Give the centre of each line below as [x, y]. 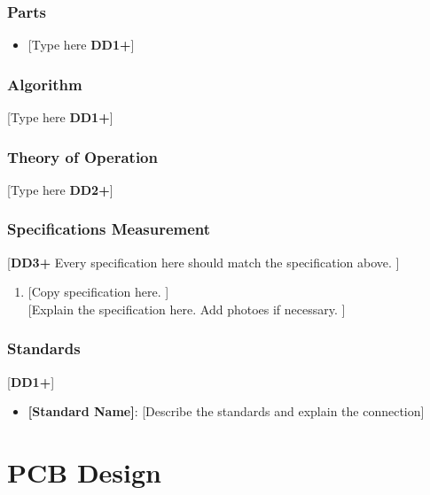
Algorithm [45, 84]
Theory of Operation [82, 156]
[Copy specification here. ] [98, 292]
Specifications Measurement [109, 229]
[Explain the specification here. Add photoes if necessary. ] [187, 309]
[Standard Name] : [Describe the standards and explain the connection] [226, 411]
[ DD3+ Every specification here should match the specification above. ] [203, 262]
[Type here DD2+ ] [60, 189]
